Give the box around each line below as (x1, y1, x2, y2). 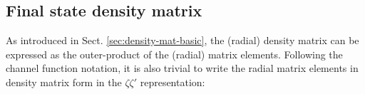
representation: (140, 74, 205, 89)
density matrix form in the (6, 74, 122, 89)
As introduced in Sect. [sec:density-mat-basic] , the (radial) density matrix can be (6, 33, 359, 48)
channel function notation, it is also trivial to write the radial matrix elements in (6, 61, 359, 75)
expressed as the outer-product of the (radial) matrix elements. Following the (6, 46, 343, 61)
